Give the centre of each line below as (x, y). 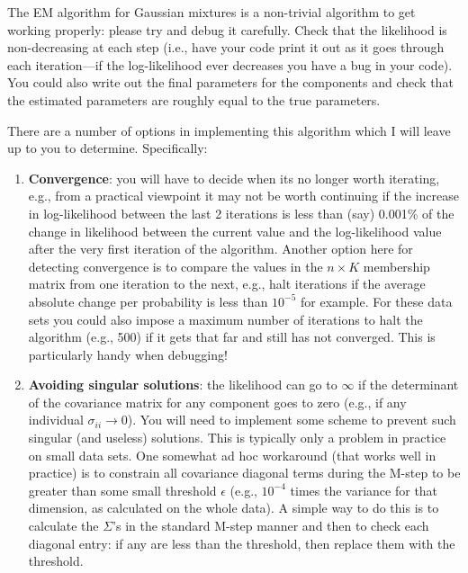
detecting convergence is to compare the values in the (175, 266)
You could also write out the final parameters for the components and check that (230, 82)
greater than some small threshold (122, 490)
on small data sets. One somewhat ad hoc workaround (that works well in (232, 455)
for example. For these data (377, 301)
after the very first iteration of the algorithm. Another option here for (220, 249)
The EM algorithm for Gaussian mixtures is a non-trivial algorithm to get (211, 12)
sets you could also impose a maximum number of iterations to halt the (225, 319)
